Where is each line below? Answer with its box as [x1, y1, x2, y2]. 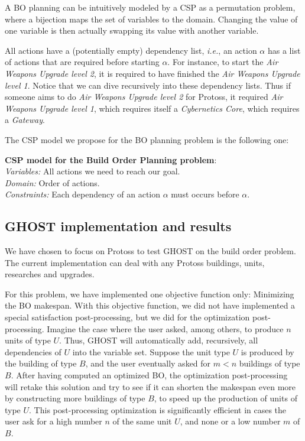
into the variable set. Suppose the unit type [72, 345, 230, 358]
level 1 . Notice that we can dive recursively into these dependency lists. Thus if [5, 79, 291, 91]
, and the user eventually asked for [85, 357, 211, 369]
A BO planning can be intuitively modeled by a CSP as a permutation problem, [5, 1, 296, 13]
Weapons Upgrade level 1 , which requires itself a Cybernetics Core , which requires [5, 102, 300, 114]
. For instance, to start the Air [167, 56, 278, 68]
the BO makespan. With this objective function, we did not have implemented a [5, 299, 296, 312]
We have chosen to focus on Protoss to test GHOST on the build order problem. [5, 245, 296, 257]
